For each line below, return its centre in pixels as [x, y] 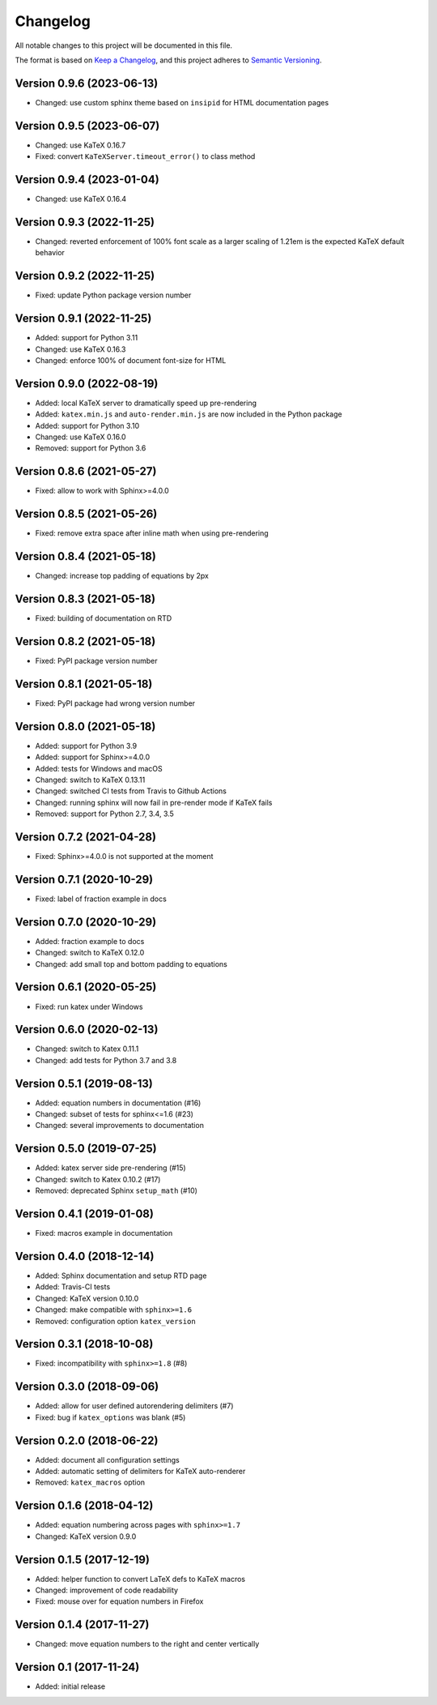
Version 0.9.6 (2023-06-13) [87, 83]
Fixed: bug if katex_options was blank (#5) [110, 1417]
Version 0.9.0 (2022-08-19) [87, 384]
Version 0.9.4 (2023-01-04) [87, 179]
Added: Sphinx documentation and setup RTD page [121, 1276]
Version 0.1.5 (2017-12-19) [82, 1560]
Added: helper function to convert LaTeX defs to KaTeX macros [140, 1579]
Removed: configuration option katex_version [115, 1321]
